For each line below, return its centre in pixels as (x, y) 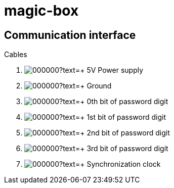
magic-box (41, 11)
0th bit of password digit (127, 102)
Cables (16, 55)
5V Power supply (115, 70)
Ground (99, 86)
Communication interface (70, 35)
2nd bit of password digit (128, 133)
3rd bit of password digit (127, 149)
